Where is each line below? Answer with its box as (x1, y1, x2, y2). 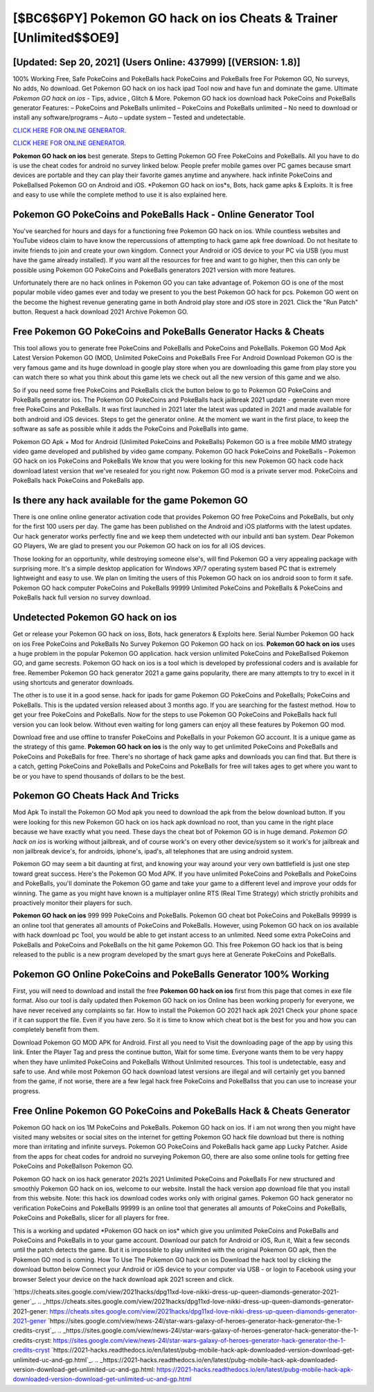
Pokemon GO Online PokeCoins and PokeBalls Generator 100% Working (12, 968, 329, 980)
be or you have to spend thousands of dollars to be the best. (12, 772, 186, 780)
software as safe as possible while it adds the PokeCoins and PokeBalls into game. (12, 425, 249, 433)
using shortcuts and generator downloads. (12, 679, 134, 687)
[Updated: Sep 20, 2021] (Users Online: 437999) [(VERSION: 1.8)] (12, 56, 301, 68)
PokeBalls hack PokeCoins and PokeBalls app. (12, 476, 145, 485)
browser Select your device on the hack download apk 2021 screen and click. (12, 1275, 235, 1283)
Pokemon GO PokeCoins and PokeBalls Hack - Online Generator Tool (12, 208, 314, 220)
